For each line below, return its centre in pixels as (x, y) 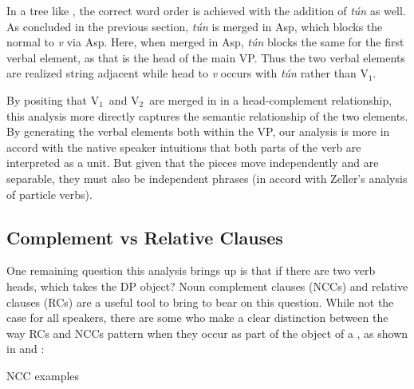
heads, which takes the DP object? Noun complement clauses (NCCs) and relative (207, 286)
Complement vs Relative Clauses (145, 237)
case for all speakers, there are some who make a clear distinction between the (197, 318)
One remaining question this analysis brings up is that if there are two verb (191, 270)
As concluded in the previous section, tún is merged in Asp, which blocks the (195, 26)
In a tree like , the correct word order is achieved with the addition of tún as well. (206, 10)
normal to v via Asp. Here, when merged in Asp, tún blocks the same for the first (205, 42)
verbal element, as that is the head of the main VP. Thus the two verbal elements (206, 57)
